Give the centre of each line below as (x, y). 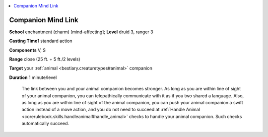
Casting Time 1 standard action (41, 41)
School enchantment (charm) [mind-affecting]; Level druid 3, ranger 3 (81, 32)
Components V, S (27, 50)
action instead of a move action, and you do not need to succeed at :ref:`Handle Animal (111, 110)
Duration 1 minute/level (33, 77)
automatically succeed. (45, 124)
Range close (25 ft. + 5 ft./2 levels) (45, 59)
